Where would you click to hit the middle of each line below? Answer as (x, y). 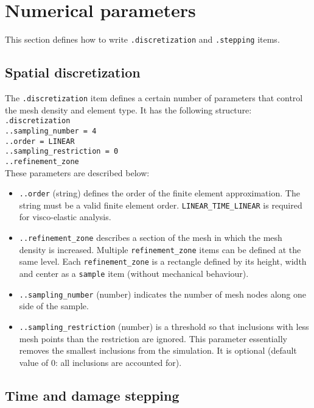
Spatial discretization (73, 72)
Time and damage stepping (92, 395)
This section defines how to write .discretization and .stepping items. (142, 39)
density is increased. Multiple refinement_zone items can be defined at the (160, 249)
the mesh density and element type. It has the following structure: (128, 109)
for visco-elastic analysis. (65, 217)
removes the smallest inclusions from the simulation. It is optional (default (158, 350)
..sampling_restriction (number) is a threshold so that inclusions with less (164, 326)
